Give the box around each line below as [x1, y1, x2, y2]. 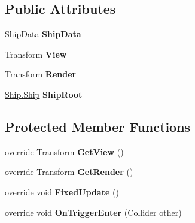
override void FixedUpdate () [5, 185, 119, 198]
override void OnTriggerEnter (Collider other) [5, 206, 182, 218]
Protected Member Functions [5, 117, 191, 135]
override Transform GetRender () [5, 165, 133, 178]
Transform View [5, 47, 67, 60]
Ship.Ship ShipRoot [5, 88, 83, 100]
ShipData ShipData [5, 28, 81, 40]
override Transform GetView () [5, 145, 124, 158]
